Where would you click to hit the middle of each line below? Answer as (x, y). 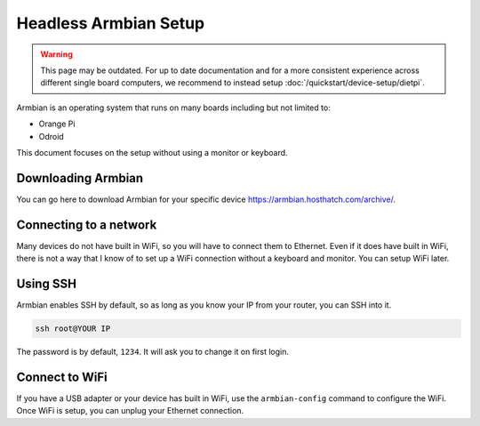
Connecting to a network (87, 225)
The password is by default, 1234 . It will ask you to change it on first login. (152, 351)
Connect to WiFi (62, 377)
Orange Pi (57, 124)
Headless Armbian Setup (111, 23)
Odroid (51, 136)
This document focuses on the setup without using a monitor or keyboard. (152, 152)
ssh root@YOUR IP (73, 328)
